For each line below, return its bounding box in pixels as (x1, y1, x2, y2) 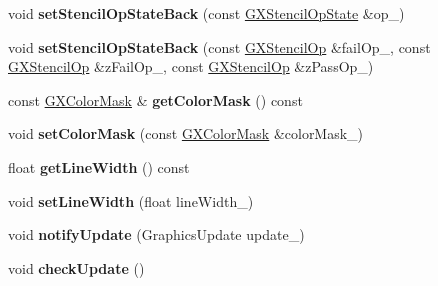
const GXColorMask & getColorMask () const (8, 89, 303, 110)
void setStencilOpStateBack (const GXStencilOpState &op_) (8, 3, 405, 23)
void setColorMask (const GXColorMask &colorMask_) (8, 123, 364, 144)
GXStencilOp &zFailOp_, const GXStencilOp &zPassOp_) (8, 56, 374, 77)
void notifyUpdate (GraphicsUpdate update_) (8, 224, 305, 245)
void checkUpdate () (8, 257, 145, 278)
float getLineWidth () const (8, 156, 190, 177)
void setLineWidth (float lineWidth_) (8, 190, 254, 211)
